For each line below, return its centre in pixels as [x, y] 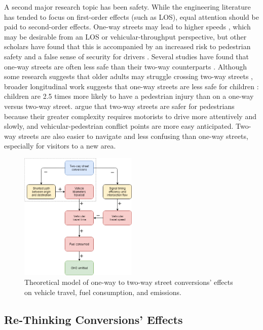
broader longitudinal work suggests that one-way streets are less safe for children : [131, 86]
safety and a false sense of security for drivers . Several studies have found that [127, 56]
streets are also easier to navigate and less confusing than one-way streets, [133, 136]
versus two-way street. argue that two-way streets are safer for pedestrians [119, 106]
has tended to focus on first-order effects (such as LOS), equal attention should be [131, 16]
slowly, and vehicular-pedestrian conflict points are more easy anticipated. [119, 126]
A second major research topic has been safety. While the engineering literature [127, 7]
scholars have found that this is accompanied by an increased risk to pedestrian [127, 46]
